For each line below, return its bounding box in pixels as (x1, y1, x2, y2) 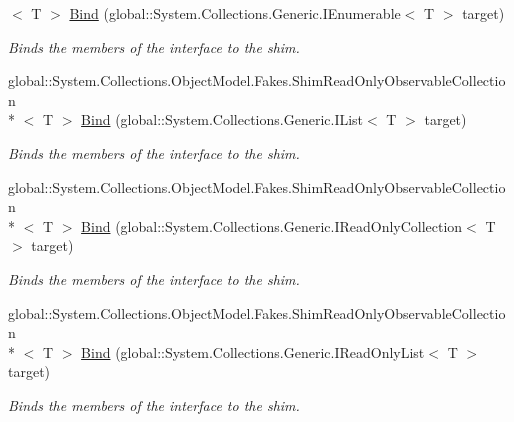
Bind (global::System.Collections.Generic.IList (81, 109, 364, 130)
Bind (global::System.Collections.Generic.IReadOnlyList (81, 341, 425, 362)
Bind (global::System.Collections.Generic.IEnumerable (69, 3, 401, 23)
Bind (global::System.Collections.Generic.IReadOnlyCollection (81, 215, 463, 236)
